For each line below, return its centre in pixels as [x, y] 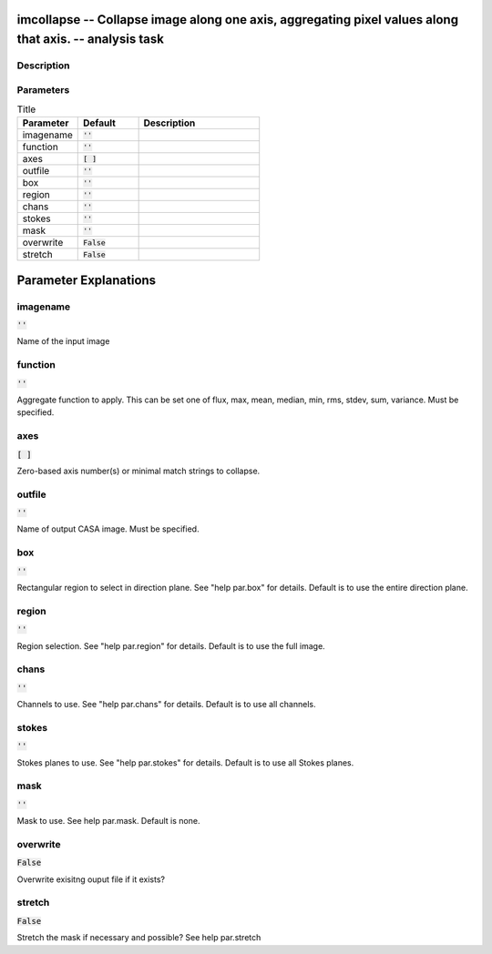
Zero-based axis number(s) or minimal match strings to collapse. [138, 471]
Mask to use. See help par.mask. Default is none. [108, 821]
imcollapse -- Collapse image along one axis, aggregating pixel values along [238, 20]
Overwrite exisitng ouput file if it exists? [91, 879]
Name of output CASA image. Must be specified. [108, 529]
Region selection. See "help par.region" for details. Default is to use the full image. [171, 645]
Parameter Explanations [87, 280]
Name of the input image [63, 341]
